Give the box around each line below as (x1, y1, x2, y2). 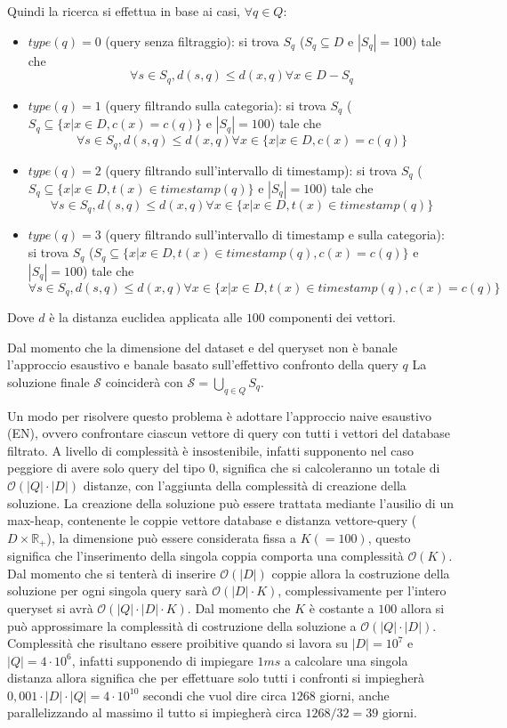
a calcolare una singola (284, 651, 408, 669)
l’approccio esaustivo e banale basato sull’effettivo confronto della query (7, 355, 398, 374)
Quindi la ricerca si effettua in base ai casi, (7, 2, 241, 20)
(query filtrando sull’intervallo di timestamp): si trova (105, 160, 398, 179)
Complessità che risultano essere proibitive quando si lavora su (7, 634, 348, 652)
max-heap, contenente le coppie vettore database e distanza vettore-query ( (7, 511, 417, 530)
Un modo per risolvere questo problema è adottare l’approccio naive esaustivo (7, 406, 431, 425)
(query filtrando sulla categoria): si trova (105, 95, 326, 114)
